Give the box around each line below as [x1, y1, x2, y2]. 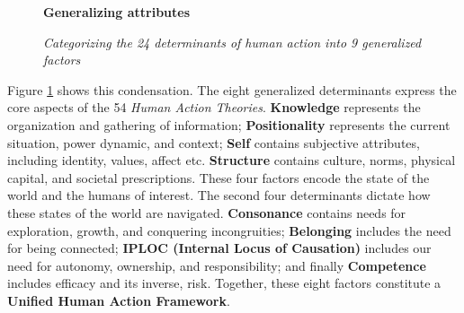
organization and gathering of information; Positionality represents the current [7, 115, 451, 134]
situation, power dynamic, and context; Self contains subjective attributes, [7, 133, 420, 152]
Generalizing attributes [43, 3, 191, 21]
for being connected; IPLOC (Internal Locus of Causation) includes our [7, 239, 432, 257]
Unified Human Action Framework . [7, 291, 230, 309]
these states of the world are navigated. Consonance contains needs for [7, 203, 406, 222]
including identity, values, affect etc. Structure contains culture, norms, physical [7, 151, 456, 170]
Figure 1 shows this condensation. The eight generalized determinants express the [7, 80, 457, 99]
